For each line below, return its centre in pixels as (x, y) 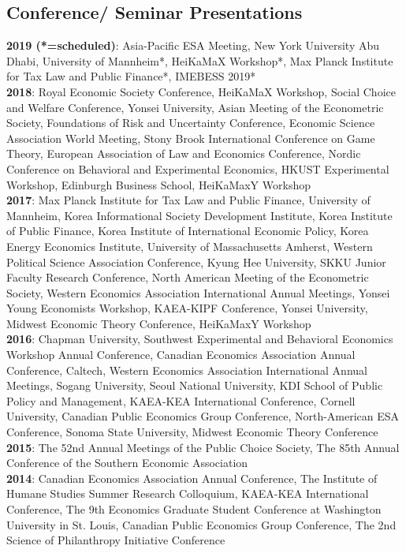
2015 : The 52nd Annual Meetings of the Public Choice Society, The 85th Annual (203, 447)
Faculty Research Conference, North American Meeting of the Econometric (188, 277)
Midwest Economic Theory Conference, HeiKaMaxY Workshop (159, 323)
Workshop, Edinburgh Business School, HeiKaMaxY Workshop (158, 184)
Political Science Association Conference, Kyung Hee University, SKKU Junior (196, 262)
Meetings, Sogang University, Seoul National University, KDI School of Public (195, 385)
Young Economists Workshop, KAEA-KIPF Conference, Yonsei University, (187, 308)
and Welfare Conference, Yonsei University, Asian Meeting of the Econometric (195, 107)
